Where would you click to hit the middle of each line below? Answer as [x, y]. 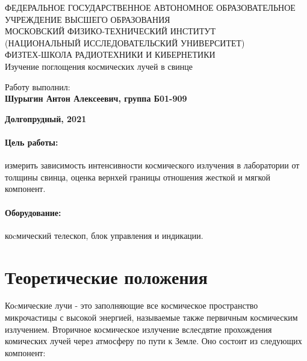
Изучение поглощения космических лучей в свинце [99, 66]
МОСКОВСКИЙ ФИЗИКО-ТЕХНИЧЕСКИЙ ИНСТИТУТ [110, 31]
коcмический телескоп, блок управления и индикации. [104, 235]
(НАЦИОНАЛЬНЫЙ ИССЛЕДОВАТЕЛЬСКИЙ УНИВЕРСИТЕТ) [125, 42]
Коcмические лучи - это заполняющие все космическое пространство [132, 305]
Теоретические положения [106, 276]
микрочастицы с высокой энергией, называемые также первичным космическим [151, 317]
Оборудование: [33, 212]
